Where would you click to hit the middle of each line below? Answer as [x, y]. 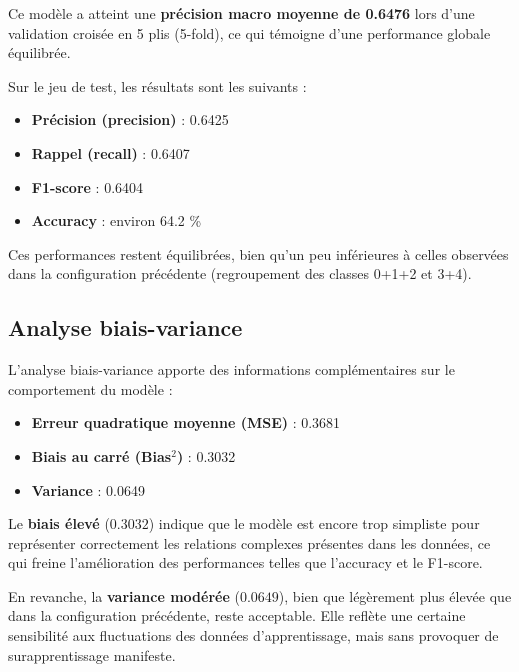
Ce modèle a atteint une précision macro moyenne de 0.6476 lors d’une [241, 13]
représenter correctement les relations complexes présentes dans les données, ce [249, 542]
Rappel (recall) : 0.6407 [110, 152]
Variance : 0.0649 [88, 489]
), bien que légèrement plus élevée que [395, 595]
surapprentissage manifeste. [92, 654]
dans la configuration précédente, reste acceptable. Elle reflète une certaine [237, 615]
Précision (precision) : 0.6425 [130, 119]
